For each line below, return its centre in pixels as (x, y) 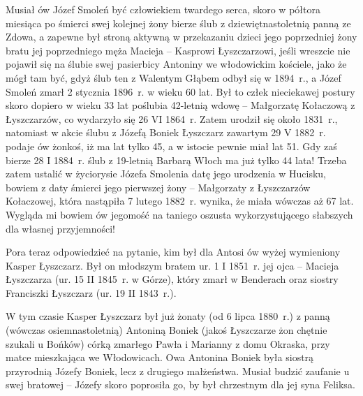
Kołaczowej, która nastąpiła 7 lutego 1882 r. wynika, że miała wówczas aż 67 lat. (180, 201)
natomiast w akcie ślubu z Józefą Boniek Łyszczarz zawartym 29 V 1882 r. (166, 132)
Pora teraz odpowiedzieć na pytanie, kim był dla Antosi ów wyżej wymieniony (173, 252)
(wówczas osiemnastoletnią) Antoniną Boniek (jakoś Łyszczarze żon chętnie (166, 330)
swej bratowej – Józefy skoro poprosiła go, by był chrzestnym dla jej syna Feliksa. (180, 384)
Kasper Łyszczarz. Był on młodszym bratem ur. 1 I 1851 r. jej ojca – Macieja (172, 265)
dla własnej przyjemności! (60, 228)
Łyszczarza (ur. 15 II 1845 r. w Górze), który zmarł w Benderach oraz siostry (172, 279)
